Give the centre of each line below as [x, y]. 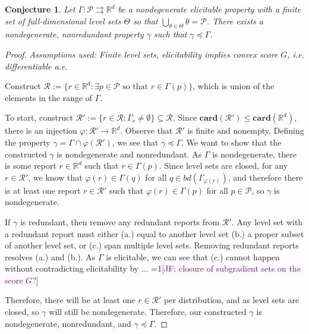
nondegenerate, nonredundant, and [68, 323]
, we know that [55, 177]
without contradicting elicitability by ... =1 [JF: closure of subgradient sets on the [153, 268]
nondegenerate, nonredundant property [74, 34]
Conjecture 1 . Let [40, 9]
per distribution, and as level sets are [232, 300]
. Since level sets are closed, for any [224, 166]
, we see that [135, 142]
